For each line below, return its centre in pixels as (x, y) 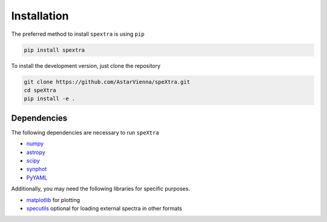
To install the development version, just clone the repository (86, 66)
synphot (37, 169)
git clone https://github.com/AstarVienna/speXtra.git (107, 82)
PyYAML (37, 177)
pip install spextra (54, 50)
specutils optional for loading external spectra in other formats (104, 208)
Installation (40, 16)
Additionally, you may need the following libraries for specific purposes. (101, 189)
